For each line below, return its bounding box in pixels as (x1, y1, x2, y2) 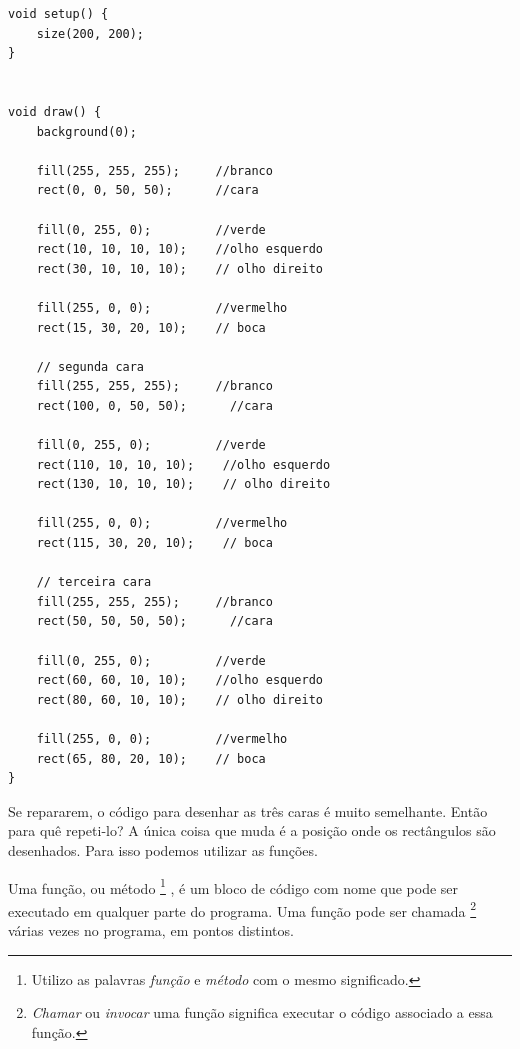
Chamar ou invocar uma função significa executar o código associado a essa (31, 1002, 493, 1023)
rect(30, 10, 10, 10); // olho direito (36, 261, 323, 276)
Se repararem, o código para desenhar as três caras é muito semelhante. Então (8, 800, 488, 821)
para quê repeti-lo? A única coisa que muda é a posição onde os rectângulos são (8, 820, 496, 841)
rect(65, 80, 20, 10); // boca (36, 751, 266, 766)
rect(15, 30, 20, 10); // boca (36, 320, 266, 335)
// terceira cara (36, 575, 152, 590)
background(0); (36, 124, 137, 139)
